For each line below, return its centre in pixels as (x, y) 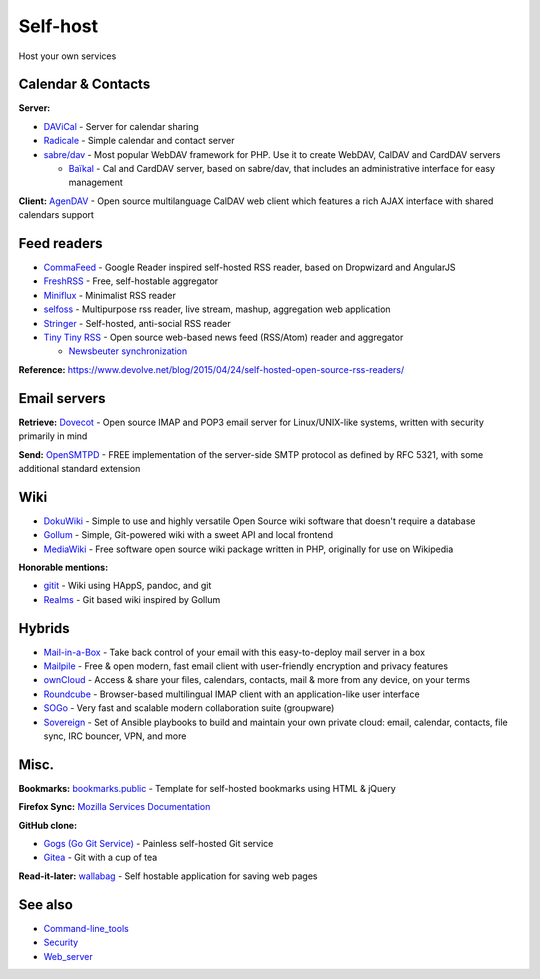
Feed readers (60, 243)
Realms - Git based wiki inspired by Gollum (132, 599)
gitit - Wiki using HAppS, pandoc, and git (127, 586)
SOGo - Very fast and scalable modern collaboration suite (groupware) (189, 708)
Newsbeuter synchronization (128, 351)
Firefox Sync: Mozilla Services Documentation (114, 807)
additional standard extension (79, 468)
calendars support (56, 215)
